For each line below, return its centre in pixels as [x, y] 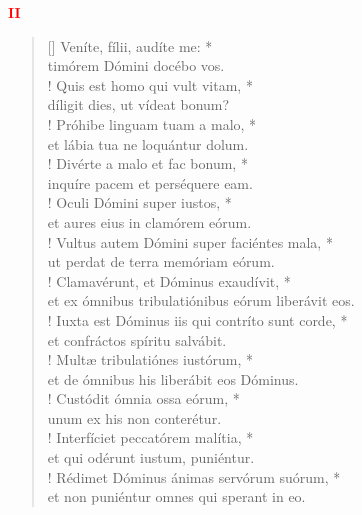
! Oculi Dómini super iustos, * [139, 202]
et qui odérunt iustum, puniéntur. [151, 457]
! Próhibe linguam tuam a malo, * [152, 123]
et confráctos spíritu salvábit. [137, 339]
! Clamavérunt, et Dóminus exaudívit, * [169, 280]
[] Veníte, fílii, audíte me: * [130, 45]
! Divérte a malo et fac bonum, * [147, 163]
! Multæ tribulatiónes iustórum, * [150, 359]
